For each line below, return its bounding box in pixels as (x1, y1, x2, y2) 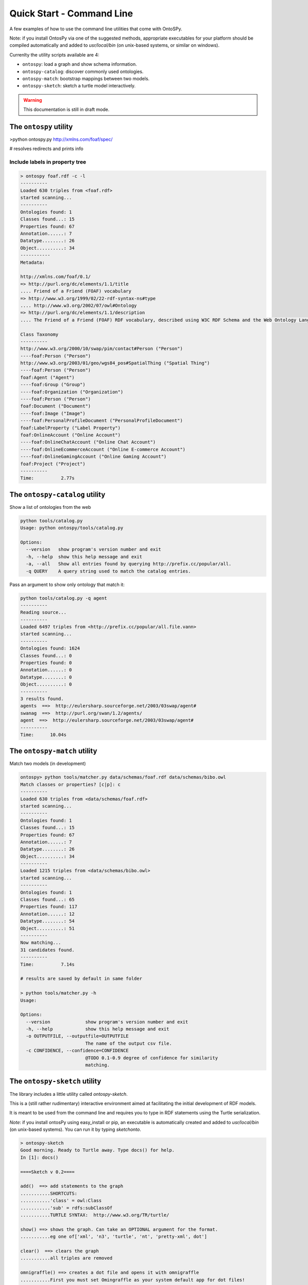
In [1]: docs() (20, 1154, 59, 1160)
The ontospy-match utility (9, 747, 98, 756)
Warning (23, 97, 42, 103)
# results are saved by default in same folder (20, 976, 142, 982)
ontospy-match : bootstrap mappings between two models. (22, 75, 150, 82)
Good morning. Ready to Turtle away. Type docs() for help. (20, 1147, 175, 1153)
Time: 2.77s (20, 475, 75, 481)
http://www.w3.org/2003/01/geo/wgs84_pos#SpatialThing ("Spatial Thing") (20, 360, 210, 366)
